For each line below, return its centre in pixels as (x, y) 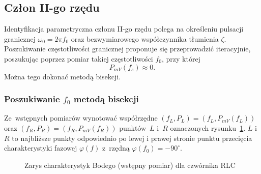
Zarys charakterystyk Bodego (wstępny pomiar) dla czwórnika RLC (130, 165)
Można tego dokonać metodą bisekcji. (63, 76)
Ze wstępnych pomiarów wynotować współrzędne (81, 118)
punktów (133, 127)
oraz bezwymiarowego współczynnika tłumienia (145, 38)
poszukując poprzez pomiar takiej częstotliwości (79, 58)
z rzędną (116, 148)
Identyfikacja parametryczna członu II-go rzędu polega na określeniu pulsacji (124, 29)
